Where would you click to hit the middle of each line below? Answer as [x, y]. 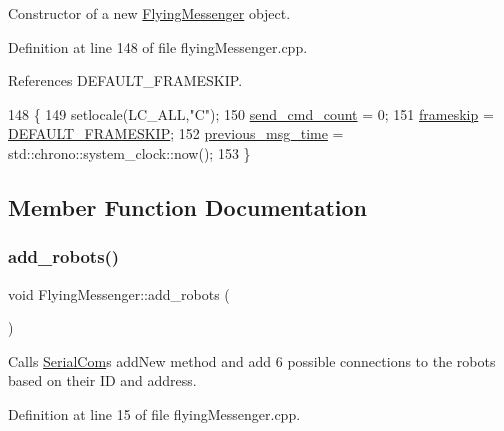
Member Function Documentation [188, 206]
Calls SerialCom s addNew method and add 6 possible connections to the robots [252, 360]
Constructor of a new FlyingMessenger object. [149, 13]
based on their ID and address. [102, 380]
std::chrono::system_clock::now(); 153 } [129, 152]
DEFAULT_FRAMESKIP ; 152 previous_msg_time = [176, 133]
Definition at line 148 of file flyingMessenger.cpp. [158, 46]
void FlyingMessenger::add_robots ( [119, 293]
